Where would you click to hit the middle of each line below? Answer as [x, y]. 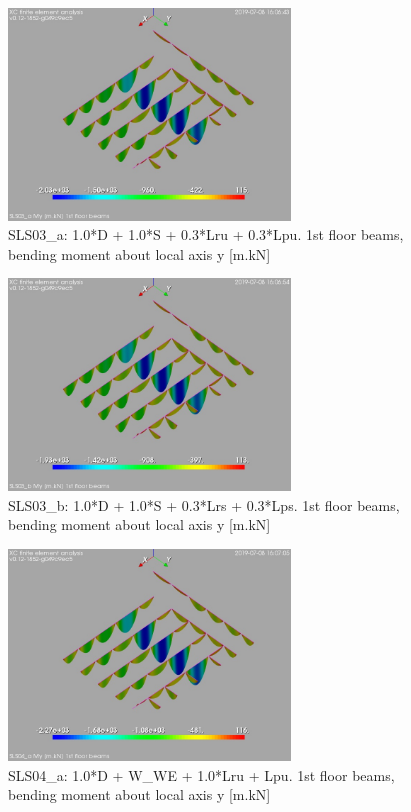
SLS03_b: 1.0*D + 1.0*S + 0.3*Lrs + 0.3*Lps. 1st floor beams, [204, 504]
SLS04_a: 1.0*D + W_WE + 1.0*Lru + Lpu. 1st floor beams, [201, 774]
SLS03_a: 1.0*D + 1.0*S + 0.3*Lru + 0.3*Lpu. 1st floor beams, [206, 234]
